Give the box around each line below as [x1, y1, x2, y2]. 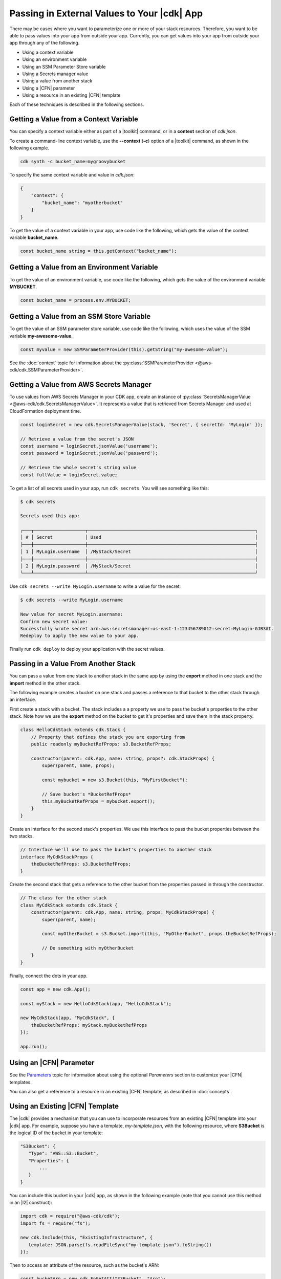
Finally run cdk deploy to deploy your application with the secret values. [9, 646, 165, 652]
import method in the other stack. [9, 680, 81, 686]
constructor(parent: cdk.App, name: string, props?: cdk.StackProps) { [31, 755, 215, 761]
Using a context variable [22, 49, 74, 55]
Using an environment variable [22, 56, 87, 62]
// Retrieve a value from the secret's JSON [20, 436, 134, 442]
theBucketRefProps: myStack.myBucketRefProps [31, 1022, 147, 1028]
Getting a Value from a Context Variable [9, 115, 138, 124]
